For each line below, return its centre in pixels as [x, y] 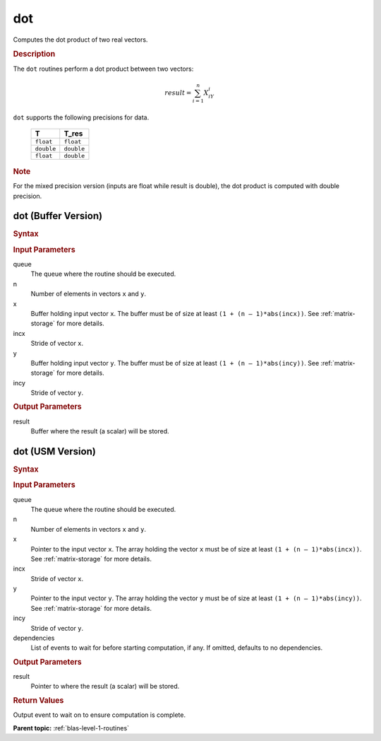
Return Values [38, 700]
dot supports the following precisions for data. [81, 117]
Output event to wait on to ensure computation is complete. [99, 715]
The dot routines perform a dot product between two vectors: [103, 69]
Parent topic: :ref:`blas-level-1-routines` [71, 728]
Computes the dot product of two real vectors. [80, 40]
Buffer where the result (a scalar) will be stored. [100, 431]
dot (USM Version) [55, 451]
